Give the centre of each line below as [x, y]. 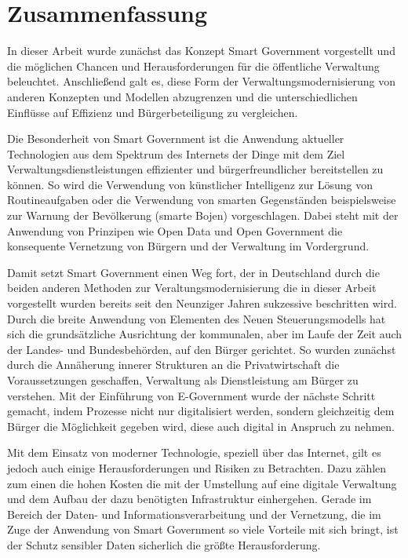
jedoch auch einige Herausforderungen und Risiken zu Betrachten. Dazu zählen [197, 467]
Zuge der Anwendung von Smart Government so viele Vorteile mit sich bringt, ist [203, 529]
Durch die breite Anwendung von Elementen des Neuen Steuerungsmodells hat [197, 318]
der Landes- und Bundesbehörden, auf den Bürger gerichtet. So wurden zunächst [202, 349]
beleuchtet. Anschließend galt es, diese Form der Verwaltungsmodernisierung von [202, 81]
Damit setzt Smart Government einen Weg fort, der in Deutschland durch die [193, 272]
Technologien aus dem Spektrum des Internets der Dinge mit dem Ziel [176, 153]
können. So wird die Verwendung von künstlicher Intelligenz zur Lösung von [190, 184]
